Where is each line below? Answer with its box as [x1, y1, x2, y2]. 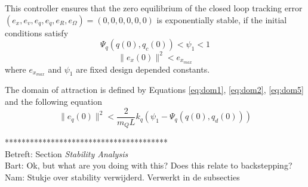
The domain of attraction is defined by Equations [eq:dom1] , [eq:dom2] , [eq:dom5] [5, 83, 304, 96]
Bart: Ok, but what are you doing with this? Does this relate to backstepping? [5, 159, 292, 172]
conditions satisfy [5, 26, 69, 39]
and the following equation [5, 95, 102, 107]
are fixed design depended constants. [76, 63, 210, 75]
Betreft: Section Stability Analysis [5, 147, 128, 160]
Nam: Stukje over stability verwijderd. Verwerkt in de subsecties [5, 170, 240, 183]
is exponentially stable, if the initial [156, 13, 287, 26]
